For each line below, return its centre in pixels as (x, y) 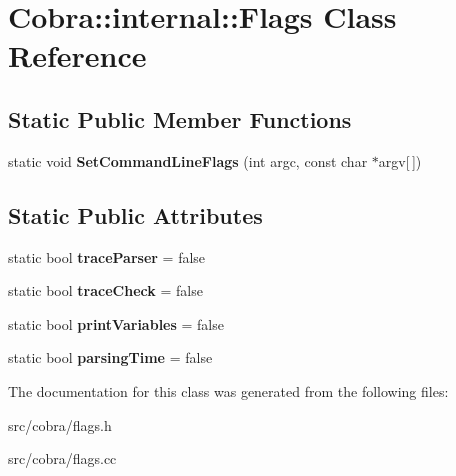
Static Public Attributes (135, 214)
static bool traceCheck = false (105, 290)
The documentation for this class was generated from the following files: (228, 390)
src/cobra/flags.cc (62, 458)
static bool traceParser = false (107, 256)
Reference (77, 55)
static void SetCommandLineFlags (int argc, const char (188, 160)
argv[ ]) (400, 160)
